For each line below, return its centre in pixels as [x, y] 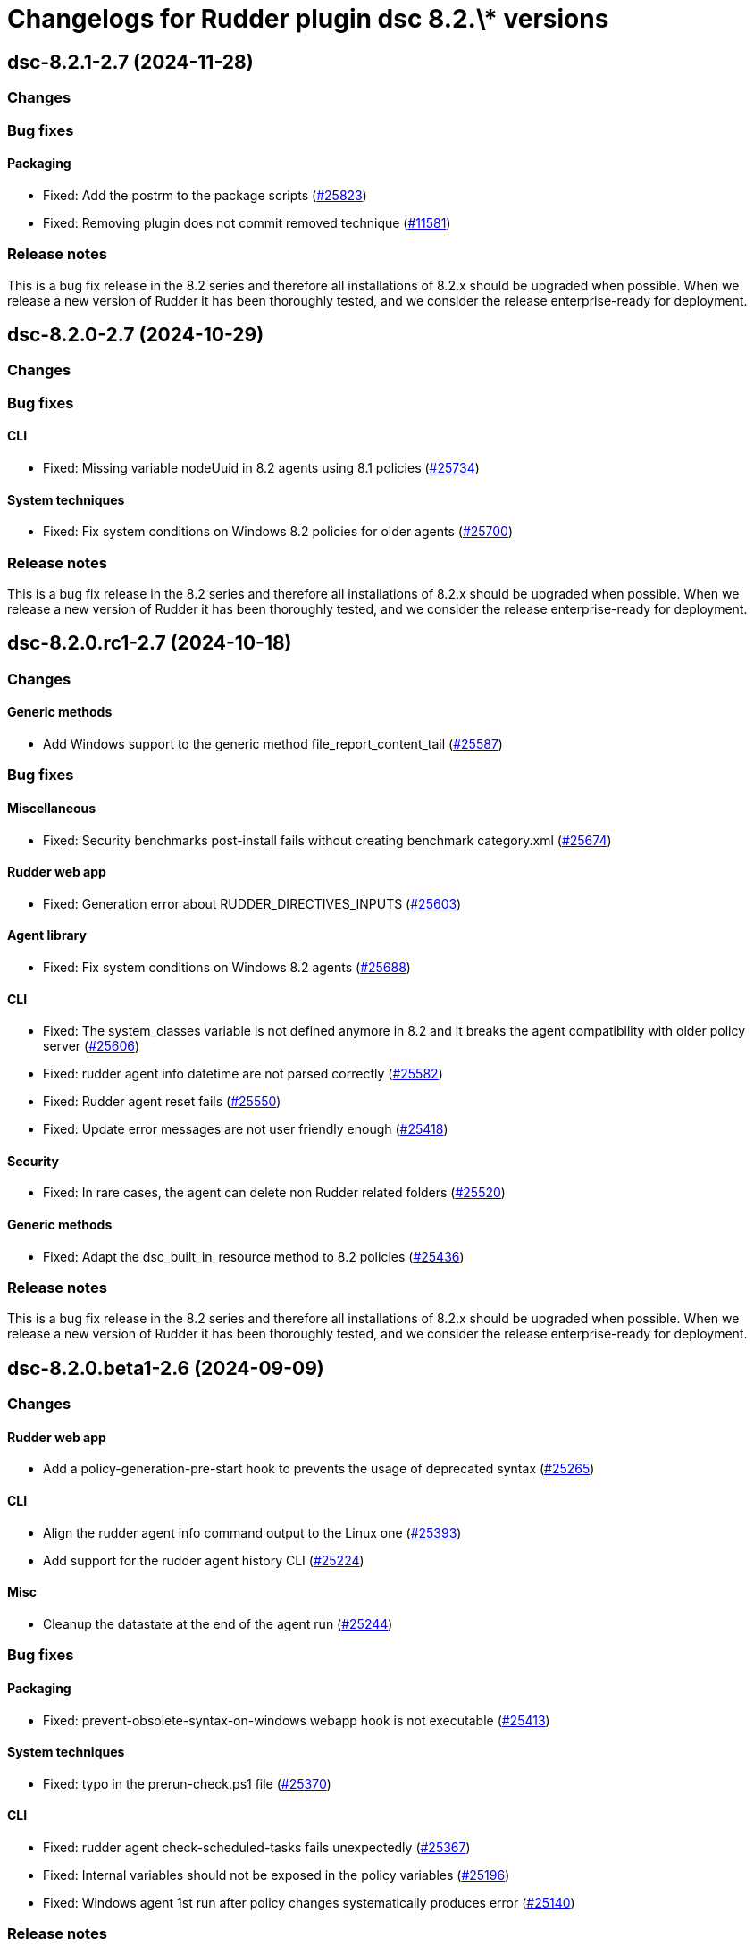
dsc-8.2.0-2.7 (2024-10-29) [136, 334]
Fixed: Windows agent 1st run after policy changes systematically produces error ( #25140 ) [309, 1902]
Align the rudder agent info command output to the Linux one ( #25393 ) [252, 1532]
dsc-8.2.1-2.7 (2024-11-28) [130, 62]
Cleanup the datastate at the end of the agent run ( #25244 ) [218, 1623]
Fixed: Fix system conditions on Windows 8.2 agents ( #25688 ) [227, 968]
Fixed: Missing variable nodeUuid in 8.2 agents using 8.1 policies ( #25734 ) [261, 467]
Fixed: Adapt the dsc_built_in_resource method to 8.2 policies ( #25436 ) [254, 1256]
